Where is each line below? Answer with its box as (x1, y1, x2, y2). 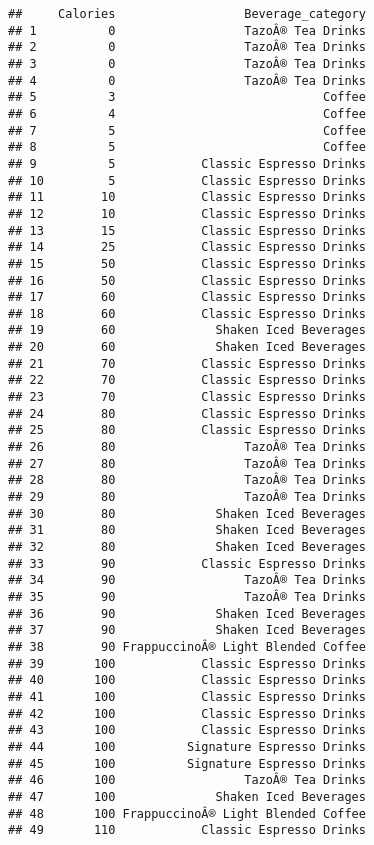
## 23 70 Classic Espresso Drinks (8, 390, 366, 405)
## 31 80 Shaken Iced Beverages (8, 523, 366, 538)
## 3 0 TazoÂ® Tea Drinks (8, 56, 366, 71)
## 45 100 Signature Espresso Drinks (8, 756, 366, 771)
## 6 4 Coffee (8, 106, 366, 121)
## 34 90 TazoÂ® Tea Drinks (8, 573, 366, 588)
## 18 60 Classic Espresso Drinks (8, 306, 366, 321)
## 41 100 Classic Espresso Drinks (8, 689, 366, 704)
